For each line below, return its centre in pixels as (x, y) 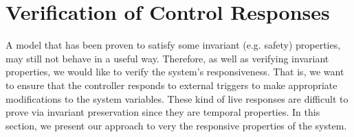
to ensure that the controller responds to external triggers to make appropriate (172, 85)
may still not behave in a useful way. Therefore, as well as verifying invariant (167, 58)
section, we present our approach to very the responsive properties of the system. (176, 125)
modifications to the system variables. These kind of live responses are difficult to (177, 98)
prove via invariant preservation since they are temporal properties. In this (163, 112)
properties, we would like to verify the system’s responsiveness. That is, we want (175, 72)
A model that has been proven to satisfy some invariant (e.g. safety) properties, (173, 45)
